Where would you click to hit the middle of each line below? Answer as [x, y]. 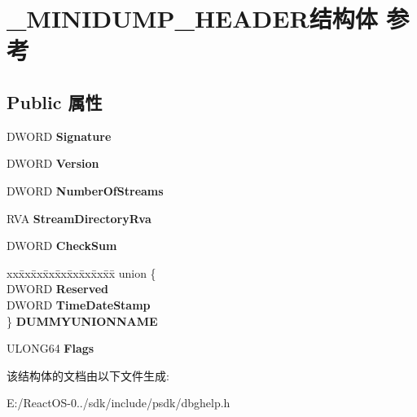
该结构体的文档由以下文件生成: [88, 375]
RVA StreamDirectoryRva [79, 218]
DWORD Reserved [58, 289]
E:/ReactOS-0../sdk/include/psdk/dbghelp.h [119, 403]
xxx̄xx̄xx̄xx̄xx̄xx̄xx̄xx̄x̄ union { [81, 272]
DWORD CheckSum [62, 246]
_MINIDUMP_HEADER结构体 [192, 18]
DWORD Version [53, 163]
